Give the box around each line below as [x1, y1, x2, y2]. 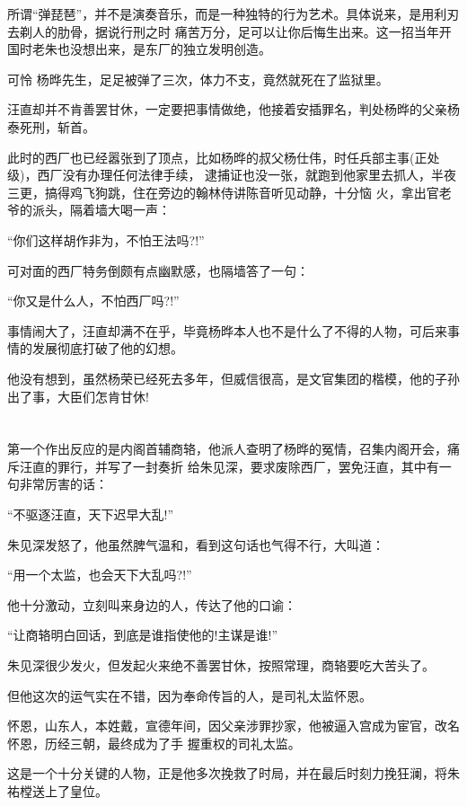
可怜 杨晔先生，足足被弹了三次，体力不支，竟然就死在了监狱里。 [7, 69, 389, 88]
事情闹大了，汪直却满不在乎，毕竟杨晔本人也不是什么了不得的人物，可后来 [7, 321, 447, 340]
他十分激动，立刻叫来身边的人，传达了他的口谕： [7, 595, 296, 614]
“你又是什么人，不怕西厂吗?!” [7, 291, 180, 310]
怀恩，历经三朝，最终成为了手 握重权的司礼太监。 [7, 733, 301, 752]
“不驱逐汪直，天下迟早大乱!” [7, 505, 174, 524]
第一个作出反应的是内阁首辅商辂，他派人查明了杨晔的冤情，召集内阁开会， [7, 439, 447, 458]
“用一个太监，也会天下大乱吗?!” [7, 565, 192, 584]
